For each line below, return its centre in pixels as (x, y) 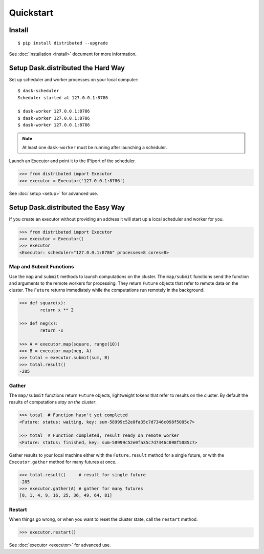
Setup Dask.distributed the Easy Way (67, 207)
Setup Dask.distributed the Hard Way (67, 68)
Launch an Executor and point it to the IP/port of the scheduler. (73, 161)
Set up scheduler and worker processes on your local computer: (74, 79)
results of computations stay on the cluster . (53, 402)
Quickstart (31, 13)
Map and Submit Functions (42, 267)
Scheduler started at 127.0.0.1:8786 (63, 97)
